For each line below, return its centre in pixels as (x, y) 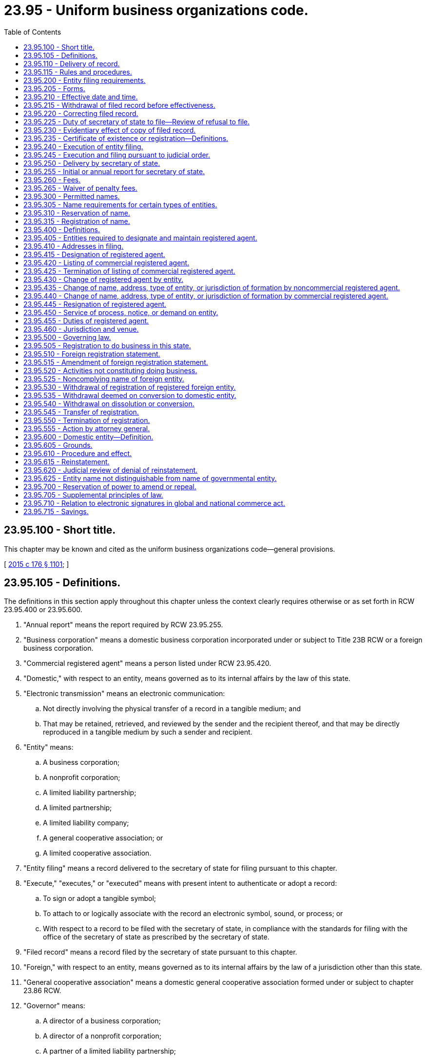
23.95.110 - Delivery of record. (72, 63)
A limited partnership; (77, 808)
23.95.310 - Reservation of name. (77, 213)
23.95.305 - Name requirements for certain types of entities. (120, 204)
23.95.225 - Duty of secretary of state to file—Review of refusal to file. (137, 121)
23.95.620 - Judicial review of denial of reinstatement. (111, 470)
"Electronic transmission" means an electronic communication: (124, 694)
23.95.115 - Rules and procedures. (78, 72)
